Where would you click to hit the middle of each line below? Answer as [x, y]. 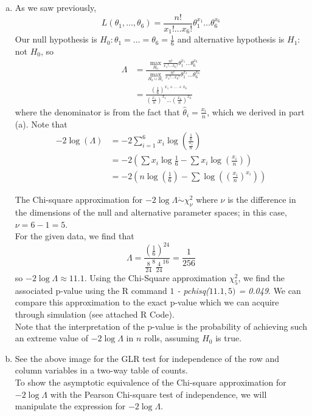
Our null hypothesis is [56, 39]
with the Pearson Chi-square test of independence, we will [158, 394]
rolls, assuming [172, 338]
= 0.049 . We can [270, 290]
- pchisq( [193, 290]
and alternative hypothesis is [231, 39]
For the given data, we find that [75, 236]
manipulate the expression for [70, 406]
